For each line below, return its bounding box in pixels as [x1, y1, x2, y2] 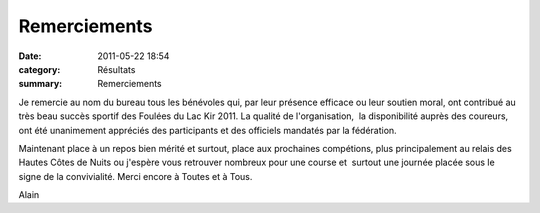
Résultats [97, 63, 136, 75]
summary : [18, 78, 63, 90]
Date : [18, 50, 42, 62]
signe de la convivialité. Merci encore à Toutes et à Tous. [18, 170, 253, 182]
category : [18, 63, 61, 75]
